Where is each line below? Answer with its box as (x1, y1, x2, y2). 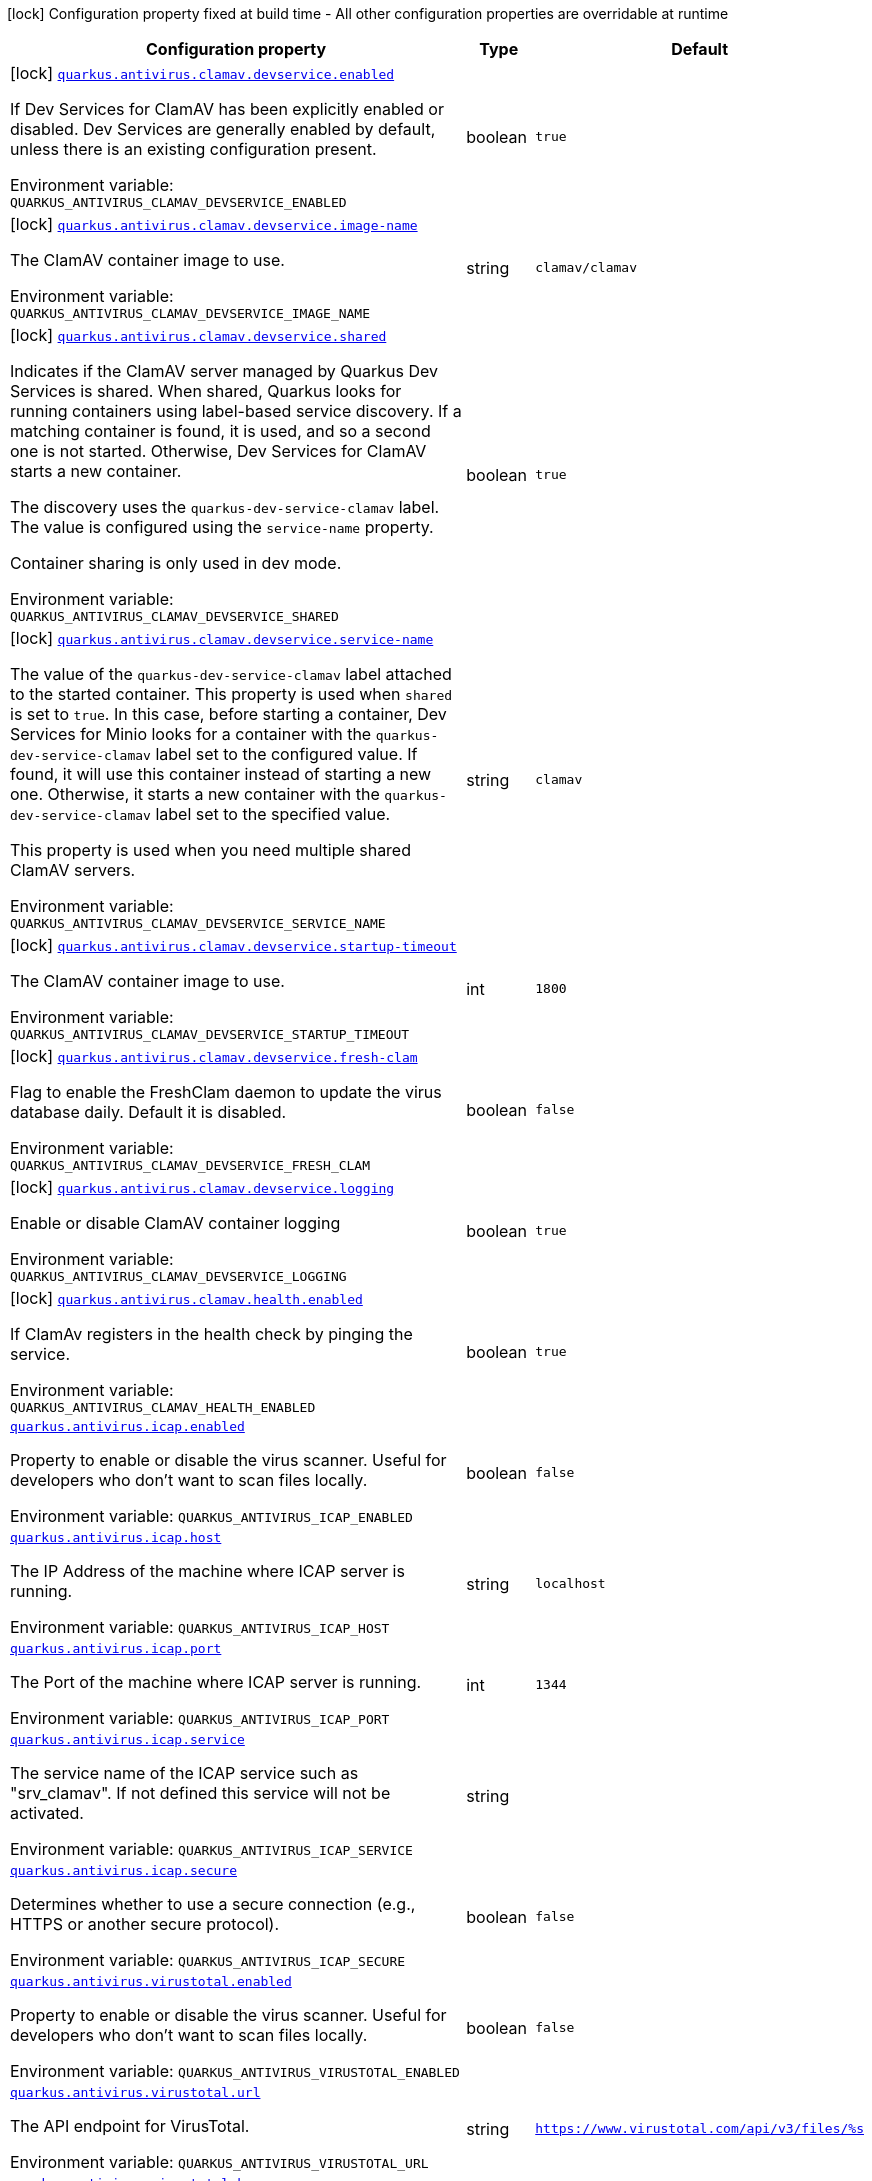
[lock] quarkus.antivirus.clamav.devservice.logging (10, 1177, 395, 1197)
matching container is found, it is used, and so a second (10, 421, 431, 441)
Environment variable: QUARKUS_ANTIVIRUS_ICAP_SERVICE (10, 1839, 413, 1859)
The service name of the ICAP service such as (10, 1763, 359, 1783)
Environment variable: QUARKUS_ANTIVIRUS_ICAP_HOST (10, 1617, 390, 1637)
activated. (10, 1803, 84, 1823)
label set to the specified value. (155, 804, 391, 824)
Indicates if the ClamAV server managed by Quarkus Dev (10, 361, 439, 381)
